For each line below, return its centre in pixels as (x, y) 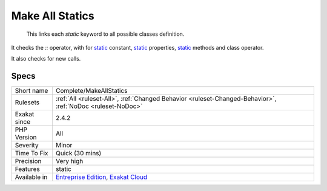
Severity (27, 146)
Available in (31, 177)
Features (28, 169)
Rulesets (27, 102)
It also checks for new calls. (46, 59)
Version (26, 138)
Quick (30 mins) (78, 153)
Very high (69, 161)
